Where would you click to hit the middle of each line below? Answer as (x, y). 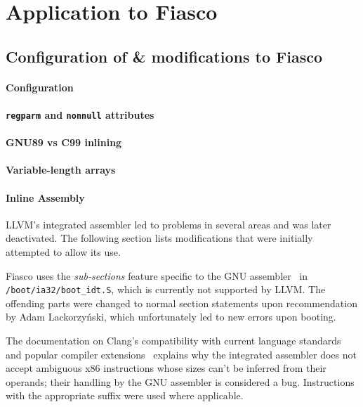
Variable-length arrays (61, 170)
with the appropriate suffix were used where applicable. (125, 395)
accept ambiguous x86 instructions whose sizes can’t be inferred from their (166, 368)
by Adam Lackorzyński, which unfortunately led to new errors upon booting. (171, 317)
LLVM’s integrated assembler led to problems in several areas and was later (169, 224)
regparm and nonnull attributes (80, 114)
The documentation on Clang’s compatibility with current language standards (173, 340)
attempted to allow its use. (63, 251)
